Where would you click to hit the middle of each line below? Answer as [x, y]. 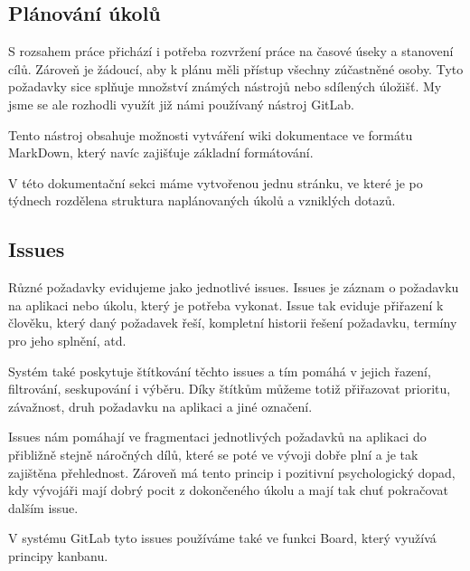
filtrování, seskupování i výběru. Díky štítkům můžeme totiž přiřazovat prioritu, [230, 389]
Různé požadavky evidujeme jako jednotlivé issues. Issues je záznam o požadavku [234, 287]
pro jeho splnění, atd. [67, 340]
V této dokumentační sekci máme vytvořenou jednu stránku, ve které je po [216, 182]
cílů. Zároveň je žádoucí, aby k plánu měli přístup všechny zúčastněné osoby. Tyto [236, 68]
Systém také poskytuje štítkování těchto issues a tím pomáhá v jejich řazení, [220, 371]
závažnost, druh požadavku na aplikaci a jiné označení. [160, 406]
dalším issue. [43, 507]
